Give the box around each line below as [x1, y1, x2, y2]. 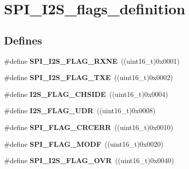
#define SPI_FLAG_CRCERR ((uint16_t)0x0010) [4, 122, 173, 132]
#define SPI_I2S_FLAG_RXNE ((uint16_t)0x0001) [4, 55, 180, 66]
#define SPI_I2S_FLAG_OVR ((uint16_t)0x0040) [4, 155, 174, 166]
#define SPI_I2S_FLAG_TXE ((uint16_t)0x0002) [4, 72, 173, 83]
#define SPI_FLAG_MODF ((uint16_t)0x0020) [4, 138, 164, 149]
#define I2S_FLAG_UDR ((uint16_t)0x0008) [4, 105, 156, 116]
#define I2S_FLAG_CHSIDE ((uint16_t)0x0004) [4, 88, 168, 99]
